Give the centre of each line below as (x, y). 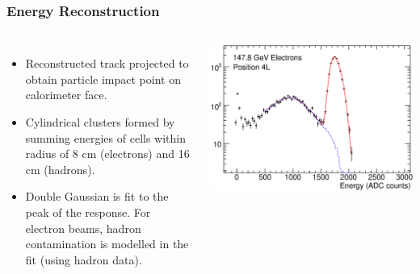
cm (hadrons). (60, 169)
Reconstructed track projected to (107, 63)
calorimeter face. (66, 95)
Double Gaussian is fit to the (97, 196)
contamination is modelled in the (107, 244)
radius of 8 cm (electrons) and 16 (107, 154)
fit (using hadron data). (84, 259)
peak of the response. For (88, 212)
